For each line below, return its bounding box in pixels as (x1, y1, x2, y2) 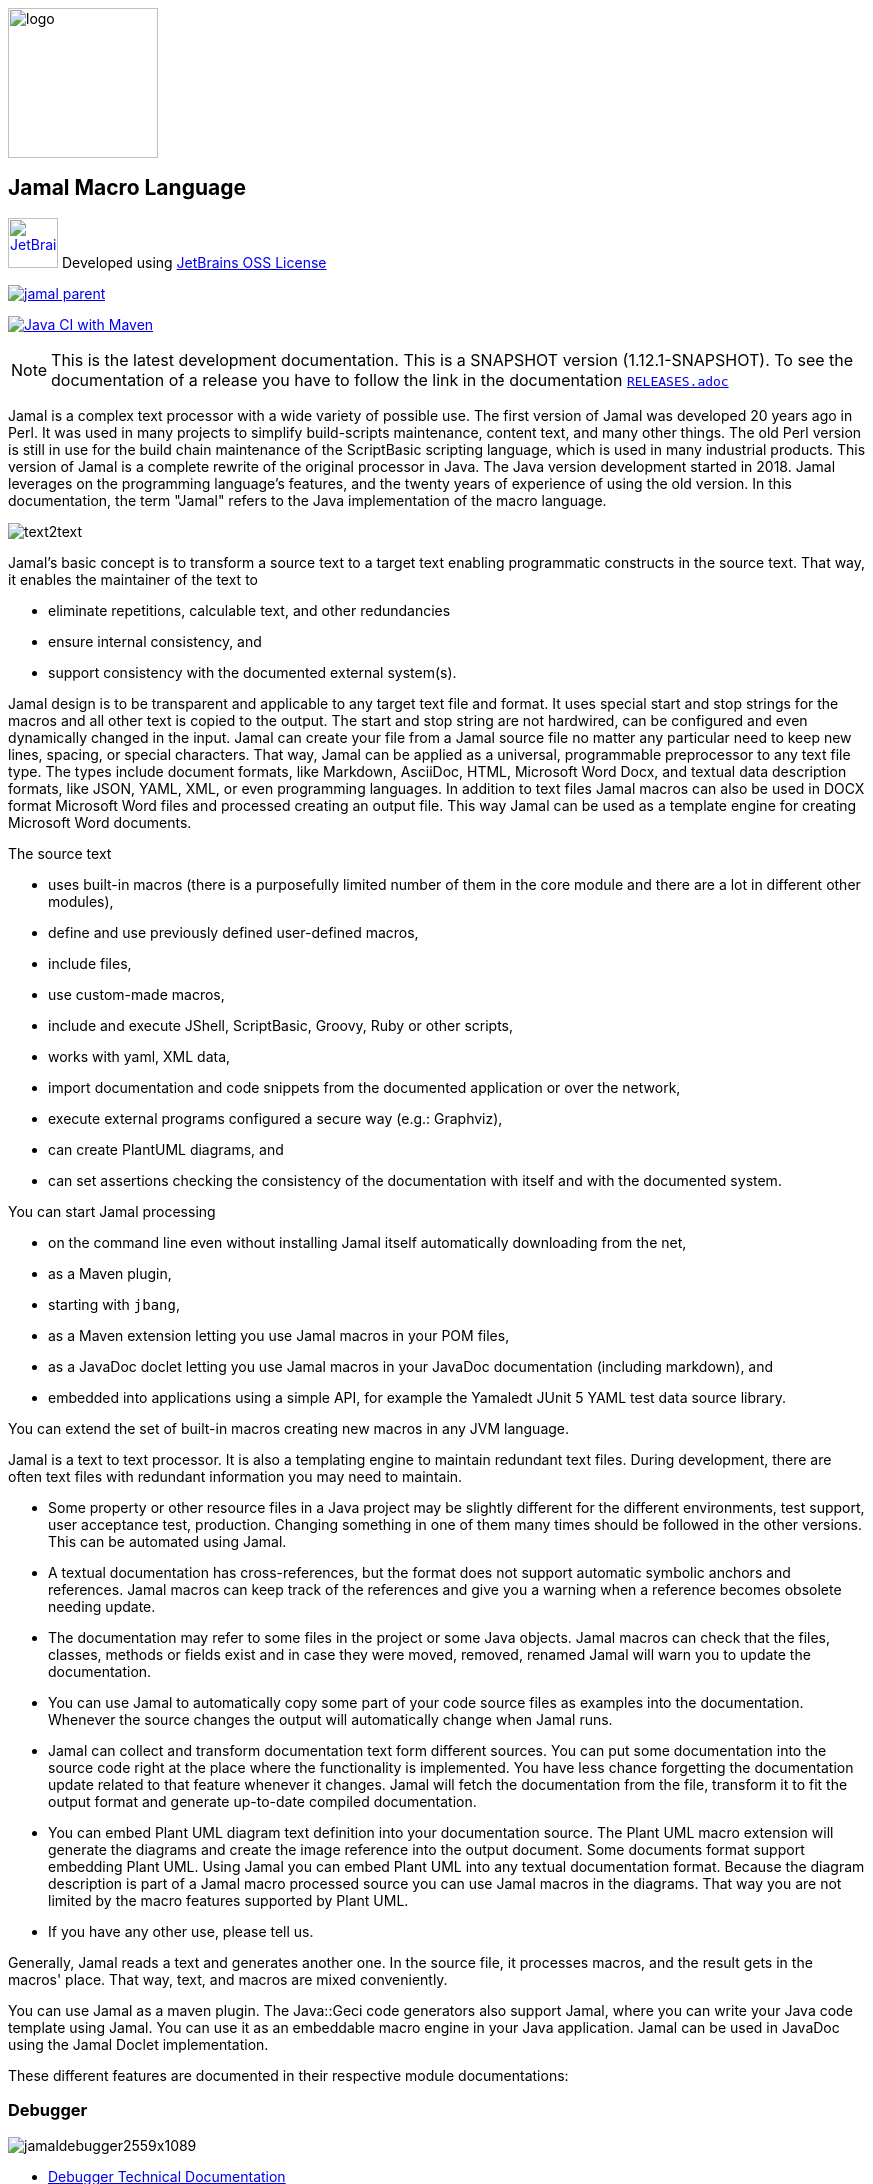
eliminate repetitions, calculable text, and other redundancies (48, 601, 451, 619)
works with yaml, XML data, (48, 1047, 231, 1065)
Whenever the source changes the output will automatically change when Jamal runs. (48, 1710, 613, 1728)
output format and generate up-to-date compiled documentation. (48, 1792, 477, 1810)
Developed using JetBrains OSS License (61, 253, 327, 271)
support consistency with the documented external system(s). (48, 663, 457, 681)
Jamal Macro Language (8, 175, 246, 201)
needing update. (48, 1597, 156, 1615)
